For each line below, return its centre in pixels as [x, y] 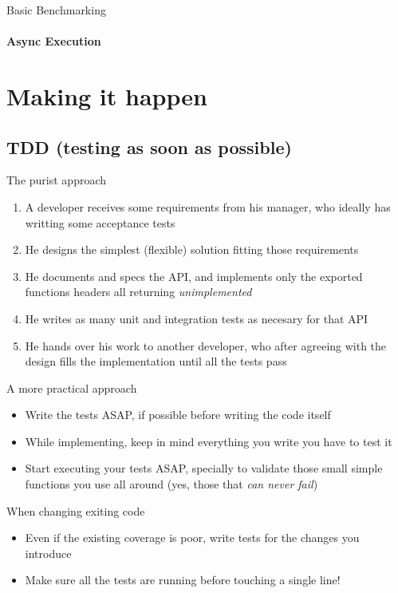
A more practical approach [72, 387]
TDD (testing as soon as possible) [149, 146]
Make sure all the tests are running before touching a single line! [183, 580]
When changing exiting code [76, 510]
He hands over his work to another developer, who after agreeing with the [206, 345]
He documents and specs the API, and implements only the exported [194, 276]
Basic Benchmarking [56, 10]
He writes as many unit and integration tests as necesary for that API [197, 318]
